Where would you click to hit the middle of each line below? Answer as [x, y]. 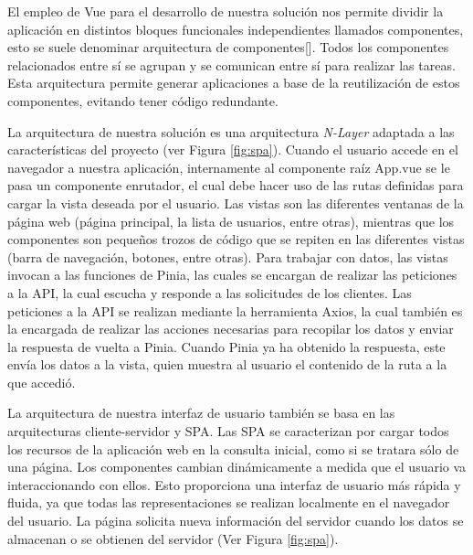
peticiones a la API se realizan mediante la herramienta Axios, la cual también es [235, 310]
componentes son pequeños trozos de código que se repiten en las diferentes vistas [236, 239]
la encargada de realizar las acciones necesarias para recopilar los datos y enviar [231, 329]
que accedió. [42, 382]
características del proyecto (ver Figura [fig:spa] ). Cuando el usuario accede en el [233, 149]
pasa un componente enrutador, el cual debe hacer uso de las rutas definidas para [236, 185]
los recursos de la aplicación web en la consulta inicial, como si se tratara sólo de [233, 448]
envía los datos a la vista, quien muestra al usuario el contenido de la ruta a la [227, 364]
